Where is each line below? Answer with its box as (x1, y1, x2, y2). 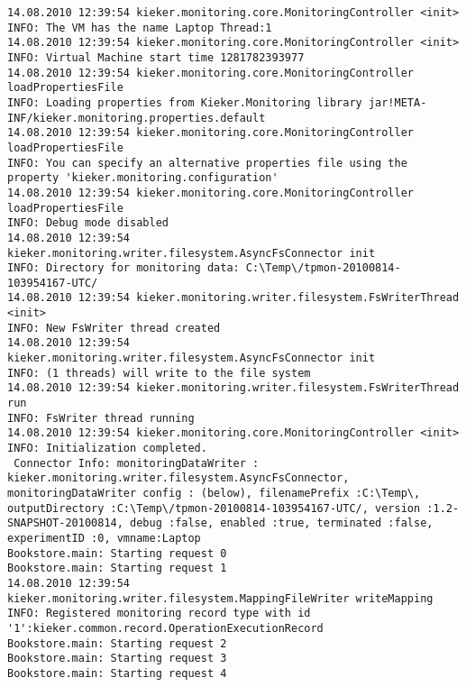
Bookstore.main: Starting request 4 (7, 666, 227, 680)
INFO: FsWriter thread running (7, 411, 195, 425)
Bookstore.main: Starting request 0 (7, 546, 227, 560)
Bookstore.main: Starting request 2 (7, 637, 227, 650)
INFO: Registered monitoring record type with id (7, 607, 311, 620)
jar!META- (368, 96, 427, 109)
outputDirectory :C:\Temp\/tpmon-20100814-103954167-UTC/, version (7, 501, 421, 515)
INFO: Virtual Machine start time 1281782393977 (7, 50, 305, 64)
